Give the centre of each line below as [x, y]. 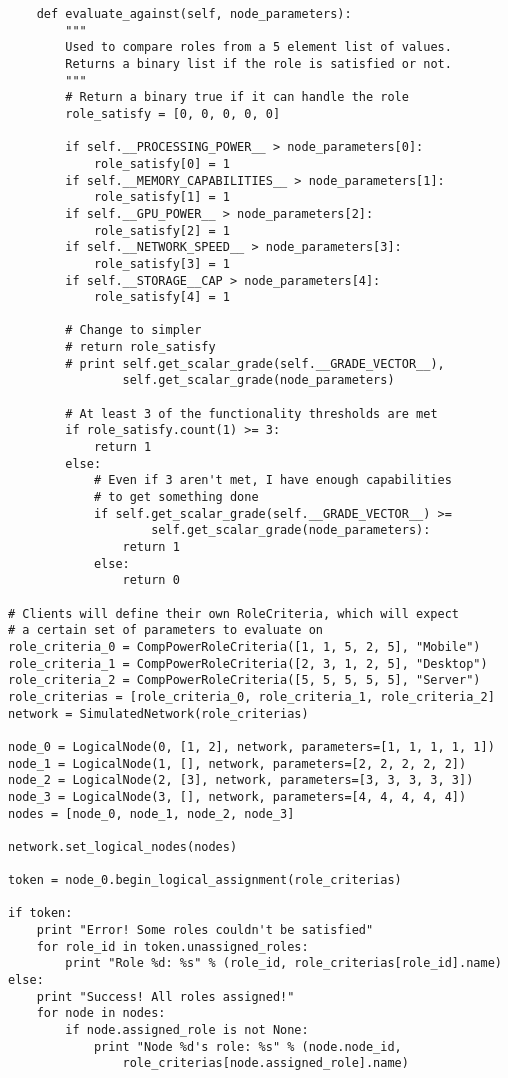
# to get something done [176, 497]
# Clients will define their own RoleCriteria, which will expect [234, 613]
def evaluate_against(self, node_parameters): [194, 14]
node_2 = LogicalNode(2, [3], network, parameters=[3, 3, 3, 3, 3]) [241, 780]
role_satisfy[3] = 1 [161, 263]
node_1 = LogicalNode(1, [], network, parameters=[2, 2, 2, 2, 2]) [237, 763]
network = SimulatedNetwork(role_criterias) [158, 713]
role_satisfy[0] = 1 [161, 163]
